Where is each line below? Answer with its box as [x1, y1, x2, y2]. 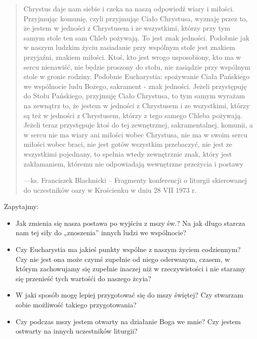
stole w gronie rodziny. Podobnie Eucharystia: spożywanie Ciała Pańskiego [23, 71, 250, 82]
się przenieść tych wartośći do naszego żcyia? [15, 273, 151, 283]
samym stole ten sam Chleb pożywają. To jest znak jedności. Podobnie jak [23, 32, 250, 42]
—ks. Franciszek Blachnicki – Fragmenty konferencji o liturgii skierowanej [23, 175, 247, 185]
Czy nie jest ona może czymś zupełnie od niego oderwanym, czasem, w [15, 254, 230, 264]
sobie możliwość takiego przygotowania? [15, 299, 137, 310]
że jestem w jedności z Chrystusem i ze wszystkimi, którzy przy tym [23, 23, 230, 33]
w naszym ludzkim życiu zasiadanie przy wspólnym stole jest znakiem [23, 42, 235, 52]
